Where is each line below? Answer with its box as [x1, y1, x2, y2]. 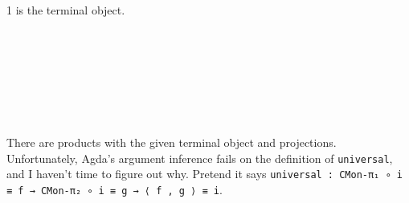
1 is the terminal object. [6, 2, 125, 18]
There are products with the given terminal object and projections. [6, 134, 337, 151]
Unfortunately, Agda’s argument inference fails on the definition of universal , [6, 149, 393, 166]
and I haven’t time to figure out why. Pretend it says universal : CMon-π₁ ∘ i [6, 165, 403, 182]
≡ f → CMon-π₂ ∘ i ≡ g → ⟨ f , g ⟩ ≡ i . [6, 181, 223, 198]
